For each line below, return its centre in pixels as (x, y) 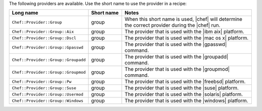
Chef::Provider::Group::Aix (43, 32)
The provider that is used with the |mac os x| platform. (187, 38)
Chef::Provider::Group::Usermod (48, 94)
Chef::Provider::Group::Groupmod (49, 72)
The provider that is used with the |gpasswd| (176, 45)
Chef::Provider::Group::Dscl (44, 38)
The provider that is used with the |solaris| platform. (184, 95)
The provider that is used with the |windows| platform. (186, 101)
